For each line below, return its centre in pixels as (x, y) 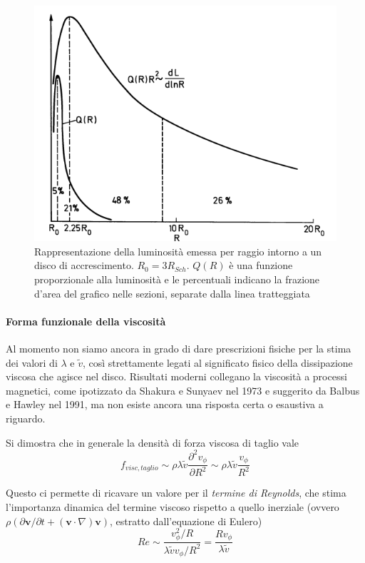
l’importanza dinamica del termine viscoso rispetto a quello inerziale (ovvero (173, 507)
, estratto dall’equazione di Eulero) (186, 521)
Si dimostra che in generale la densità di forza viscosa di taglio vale (153, 442)
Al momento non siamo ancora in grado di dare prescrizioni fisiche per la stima (179, 348)
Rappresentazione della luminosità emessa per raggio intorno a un (178, 251)
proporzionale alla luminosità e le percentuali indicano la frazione (177, 279)
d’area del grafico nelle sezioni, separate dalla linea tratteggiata (172, 293)
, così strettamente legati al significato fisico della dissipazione (217, 362)
